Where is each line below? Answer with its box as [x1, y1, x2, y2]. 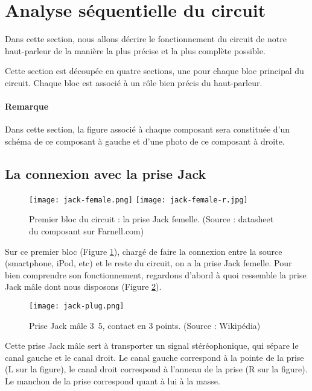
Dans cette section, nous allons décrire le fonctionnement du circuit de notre [5, 33, 287, 45]
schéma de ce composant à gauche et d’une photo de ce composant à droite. [5, 134, 285, 147]
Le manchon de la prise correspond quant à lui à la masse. [5, 374, 220, 387]
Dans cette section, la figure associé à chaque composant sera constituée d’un [5, 123, 290, 136]
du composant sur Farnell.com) [29, 224, 144, 237]
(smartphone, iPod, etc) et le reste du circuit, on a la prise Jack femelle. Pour [5, 257, 292, 269]
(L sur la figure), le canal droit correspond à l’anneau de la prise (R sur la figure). [5, 363, 308, 375]
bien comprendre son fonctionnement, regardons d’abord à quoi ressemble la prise [5, 268, 307, 281]
